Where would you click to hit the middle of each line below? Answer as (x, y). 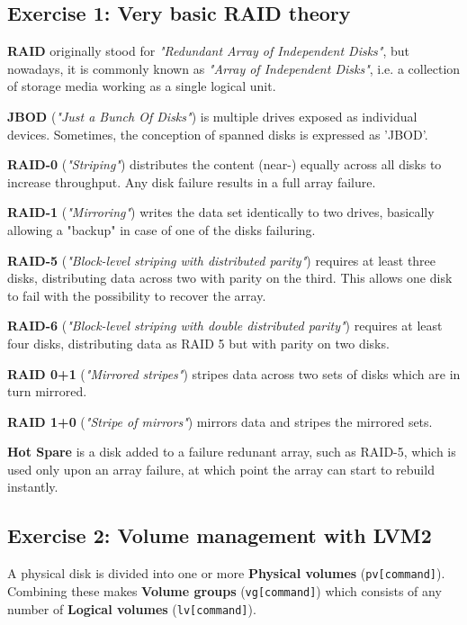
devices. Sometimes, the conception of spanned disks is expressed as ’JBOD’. (218, 134)
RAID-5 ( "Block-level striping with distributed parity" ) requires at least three (222, 260)
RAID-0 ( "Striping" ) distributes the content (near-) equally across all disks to (225, 164)
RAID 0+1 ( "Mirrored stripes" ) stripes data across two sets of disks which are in (234, 373)
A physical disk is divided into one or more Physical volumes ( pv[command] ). (226, 573)
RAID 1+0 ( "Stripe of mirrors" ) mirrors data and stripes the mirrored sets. (220, 421)
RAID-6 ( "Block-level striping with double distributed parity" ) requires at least (225, 326)
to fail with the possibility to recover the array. (137, 295)
